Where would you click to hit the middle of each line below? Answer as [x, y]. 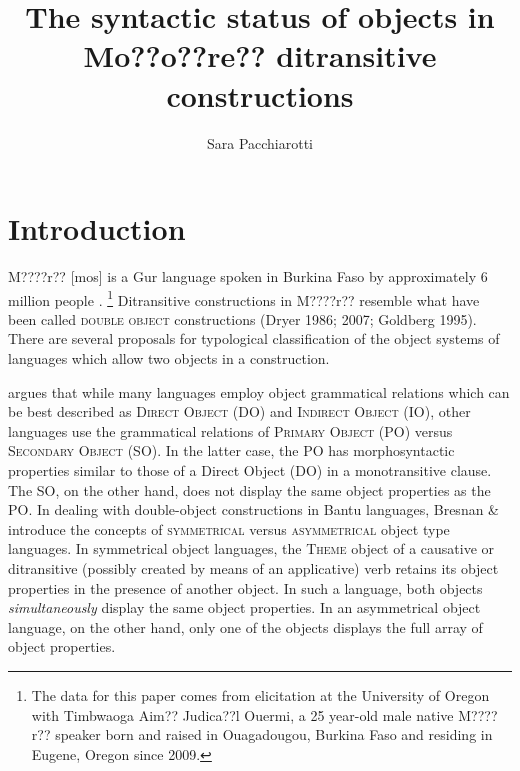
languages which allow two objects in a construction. [169, 358]
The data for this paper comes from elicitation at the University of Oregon [260, 694]
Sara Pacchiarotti [260, 142]
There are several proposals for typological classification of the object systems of [254, 338]
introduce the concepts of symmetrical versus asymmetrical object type [229, 528]
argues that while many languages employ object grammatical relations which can [259, 391]
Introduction [97, 228]
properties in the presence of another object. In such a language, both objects [245, 587]
